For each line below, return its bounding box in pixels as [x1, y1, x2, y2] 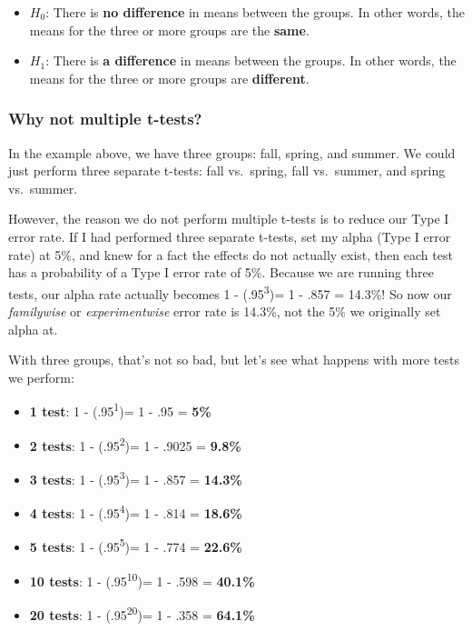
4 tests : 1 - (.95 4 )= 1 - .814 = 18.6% [29, 501, 242, 522]
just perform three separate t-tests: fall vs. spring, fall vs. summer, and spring [8, 161, 446, 180]
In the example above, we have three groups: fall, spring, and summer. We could [8, 143, 456, 162]
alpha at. [8, 319, 58, 338]
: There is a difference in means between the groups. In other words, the [45, 51, 457, 70]
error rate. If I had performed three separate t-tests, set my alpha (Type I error [8, 226, 451, 245]
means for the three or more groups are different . [29, 68, 310, 87]
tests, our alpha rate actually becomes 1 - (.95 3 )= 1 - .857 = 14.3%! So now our [8, 281, 452, 303]
